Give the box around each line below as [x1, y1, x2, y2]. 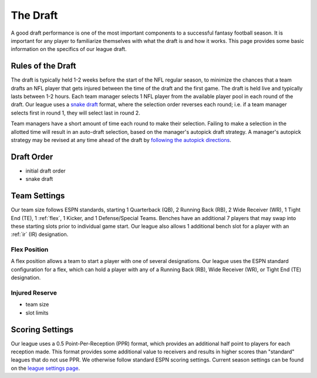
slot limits [25, 309, 49, 316]
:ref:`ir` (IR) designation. [11, 231, 69, 238]
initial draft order [25, 167, 66, 174]
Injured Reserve [11, 289, 57, 297]
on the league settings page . [11, 365, 80, 372]
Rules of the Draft [11, 61, 76, 71]
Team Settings [11, 191, 65, 201]
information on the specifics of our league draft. [11, 46, 127, 53]
